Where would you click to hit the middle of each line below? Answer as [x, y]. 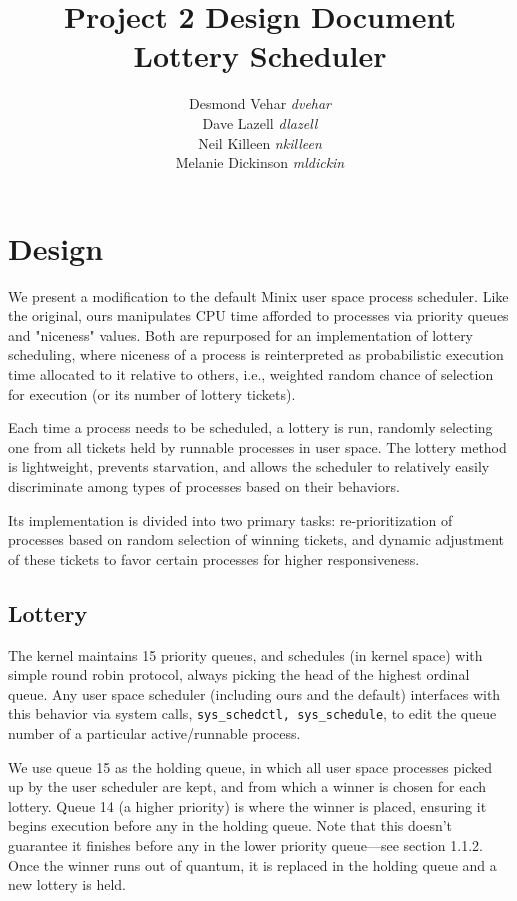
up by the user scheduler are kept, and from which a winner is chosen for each [247, 786]
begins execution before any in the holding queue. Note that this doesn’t [230, 825]
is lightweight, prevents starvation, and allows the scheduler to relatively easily [249, 466]
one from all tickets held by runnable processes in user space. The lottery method [257, 446]
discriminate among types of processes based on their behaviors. [204, 485]
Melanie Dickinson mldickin [260, 162]
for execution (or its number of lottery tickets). [152, 393]
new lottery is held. [67, 884]
